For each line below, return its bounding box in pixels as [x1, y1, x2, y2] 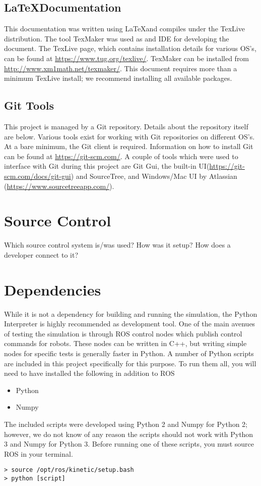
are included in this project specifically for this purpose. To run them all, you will [4, 358, 256, 368]
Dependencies [4, 279, 101, 300]
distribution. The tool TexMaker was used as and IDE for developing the [4, 33, 229, 43]
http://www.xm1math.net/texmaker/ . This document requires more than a [4, 63, 237, 73]
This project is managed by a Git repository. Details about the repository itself [4, 121, 248, 131]
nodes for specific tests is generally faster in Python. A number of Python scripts [4, 348, 254, 358]
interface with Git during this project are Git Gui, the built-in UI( [4, 161, 210, 171]
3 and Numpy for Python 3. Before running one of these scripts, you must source [4, 439, 254, 449]
